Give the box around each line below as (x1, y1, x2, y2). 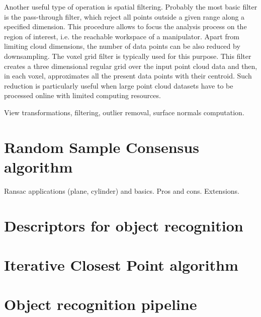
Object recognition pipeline (4, 294, 197, 314)
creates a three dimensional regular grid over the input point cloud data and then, (4, 60, 257, 71)
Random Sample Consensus (4, 136, 199, 157)
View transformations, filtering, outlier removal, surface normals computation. (4, 107, 244, 117)
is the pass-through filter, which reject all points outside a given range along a (4, 11, 245, 22)
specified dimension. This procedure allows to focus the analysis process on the (4, 21, 247, 32)
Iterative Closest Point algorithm (4, 255, 238, 275)
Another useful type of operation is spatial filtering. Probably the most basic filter (4, 2, 257, 12)
